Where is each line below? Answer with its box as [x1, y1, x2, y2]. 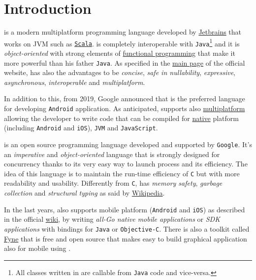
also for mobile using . [4, 243, 71, 253]
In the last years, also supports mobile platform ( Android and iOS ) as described [4, 204, 245, 214]
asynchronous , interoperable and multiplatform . [4, 77, 145, 87]
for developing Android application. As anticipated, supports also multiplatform [4, 103, 245, 114]
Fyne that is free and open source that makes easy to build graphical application [4, 233, 247, 243]
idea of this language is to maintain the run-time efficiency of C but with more [4, 168, 240, 178]
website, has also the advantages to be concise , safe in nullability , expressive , [4, 67, 235, 78]
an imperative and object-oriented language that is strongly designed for [4, 149, 220, 159]
